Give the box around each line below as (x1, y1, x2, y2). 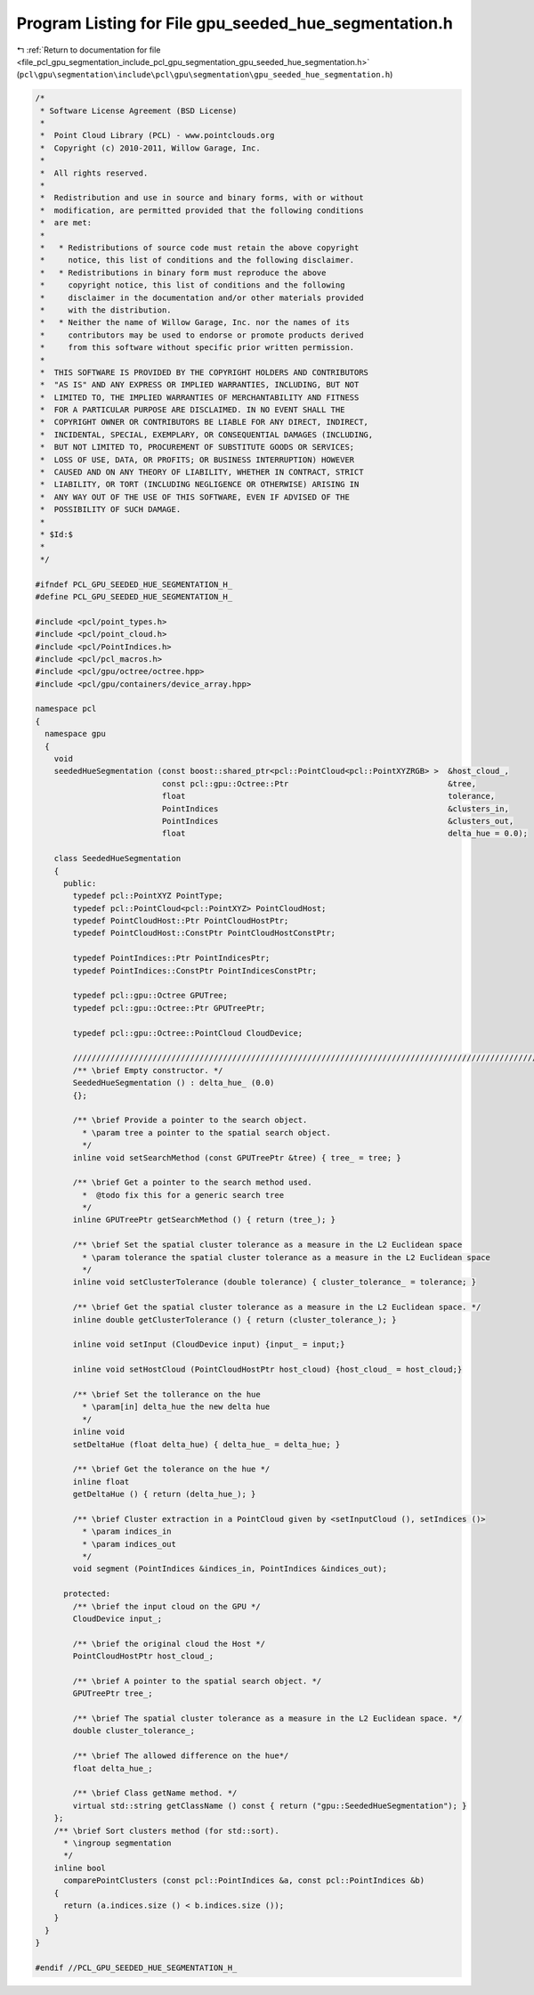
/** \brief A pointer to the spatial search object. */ (72, 1675, 322, 1686)
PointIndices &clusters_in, (161, 803, 509, 814)
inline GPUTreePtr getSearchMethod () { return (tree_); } (72, 1215, 336, 1225)
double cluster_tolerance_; (72, 1726, 196, 1736)
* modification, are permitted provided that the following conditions (40, 205, 364, 216)
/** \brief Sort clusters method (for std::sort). (53, 1826, 279, 1836)
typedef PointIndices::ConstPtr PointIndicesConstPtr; (72, 965, 318, 975)
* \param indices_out (81, 1539, 177, 1549)
